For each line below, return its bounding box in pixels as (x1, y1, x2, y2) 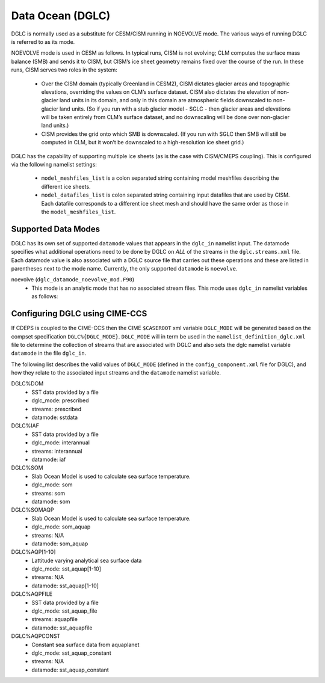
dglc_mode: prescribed (31, 397, 90, 404)
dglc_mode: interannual (31, 439, 90, 446)
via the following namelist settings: (11, 161, 97, 168)
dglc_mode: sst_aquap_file (31, 607, 97, 614)
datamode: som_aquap (31, 540, 88, 547)
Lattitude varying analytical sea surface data (31, 557, 142, 564)
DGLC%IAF (11, 422, 39, 429)
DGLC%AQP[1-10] (11, 548, 56, 556)
